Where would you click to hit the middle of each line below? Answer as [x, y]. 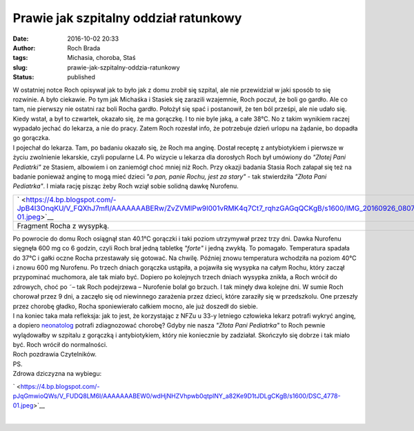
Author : [24, 48]
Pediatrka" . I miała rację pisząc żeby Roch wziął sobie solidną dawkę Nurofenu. [126, 186]
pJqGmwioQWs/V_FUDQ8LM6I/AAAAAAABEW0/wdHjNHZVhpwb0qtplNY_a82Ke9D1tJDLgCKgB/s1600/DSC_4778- [177, 396]
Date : [21, 39]
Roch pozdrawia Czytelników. [55, 354]
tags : [20, 58]
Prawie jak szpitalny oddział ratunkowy [127, 18]
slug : [20, 67]
